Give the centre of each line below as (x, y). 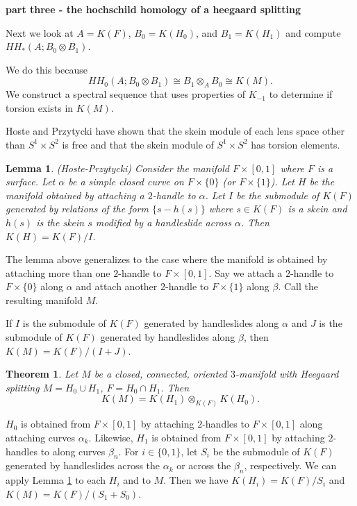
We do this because (47, 69)
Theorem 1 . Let (42, 374)
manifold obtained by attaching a (75, 195)
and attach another (117, 286)
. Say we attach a (246, 272)
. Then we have (196, 480)
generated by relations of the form (77, 209)
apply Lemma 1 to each (56, 480)
